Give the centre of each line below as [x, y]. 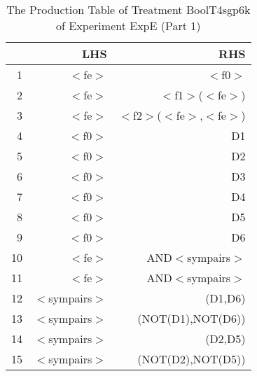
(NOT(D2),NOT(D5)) [192, 359]
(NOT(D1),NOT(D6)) [192, 318]
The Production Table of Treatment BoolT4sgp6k [128, 9]
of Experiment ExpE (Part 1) [128, 26]
